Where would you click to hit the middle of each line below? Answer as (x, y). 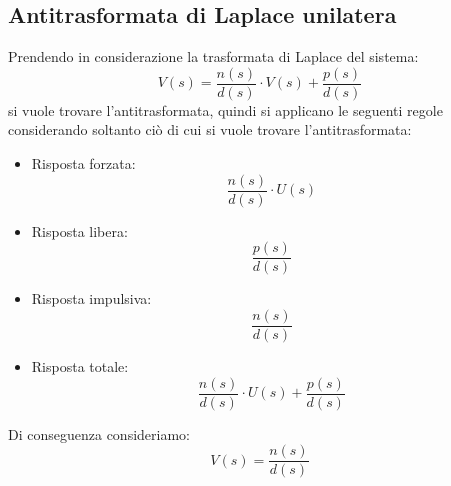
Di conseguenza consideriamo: (99, 433)
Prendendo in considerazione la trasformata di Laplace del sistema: (213, 56)
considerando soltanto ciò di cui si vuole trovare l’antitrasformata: (210, 129)
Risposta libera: (79, 230)
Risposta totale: (80, 366)
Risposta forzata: (83, 163)
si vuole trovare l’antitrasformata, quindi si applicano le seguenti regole (225, 109)
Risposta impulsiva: (91, 298)
